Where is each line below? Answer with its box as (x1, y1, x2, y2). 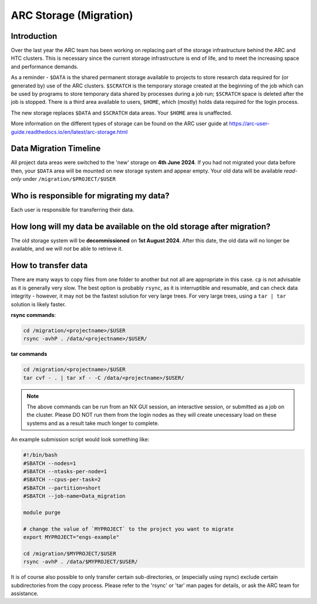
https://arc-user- (229, 120, 270, 127)
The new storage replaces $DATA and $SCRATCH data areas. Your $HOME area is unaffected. (11, 109, 232, 116)
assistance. (11, 590, 39, 597)
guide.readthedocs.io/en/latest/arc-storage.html (11, 128, 128, 135)
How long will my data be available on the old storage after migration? (11, 221, 271, 231)
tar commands (11, 350, 48, 357)
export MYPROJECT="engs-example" (23, 534, 120, 541)
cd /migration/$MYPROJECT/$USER (23, 550, 117, 557)
